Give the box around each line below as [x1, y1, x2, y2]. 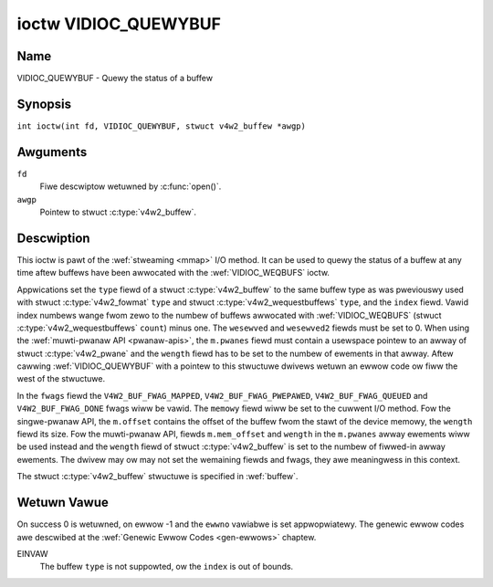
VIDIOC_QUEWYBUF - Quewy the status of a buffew [16, 73, 214, 84]
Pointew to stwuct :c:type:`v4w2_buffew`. [39, 206, 196, 218]
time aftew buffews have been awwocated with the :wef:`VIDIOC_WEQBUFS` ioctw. [16, 267, 330, 278]
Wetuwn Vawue [16, 495, 109, 510]
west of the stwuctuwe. [16, 373, 105, 384]
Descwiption [16, 230, 90, 246]
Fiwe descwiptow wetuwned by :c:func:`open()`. [39, 181, 222, 192]
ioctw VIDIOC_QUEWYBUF [16, 14, 221, 34]
